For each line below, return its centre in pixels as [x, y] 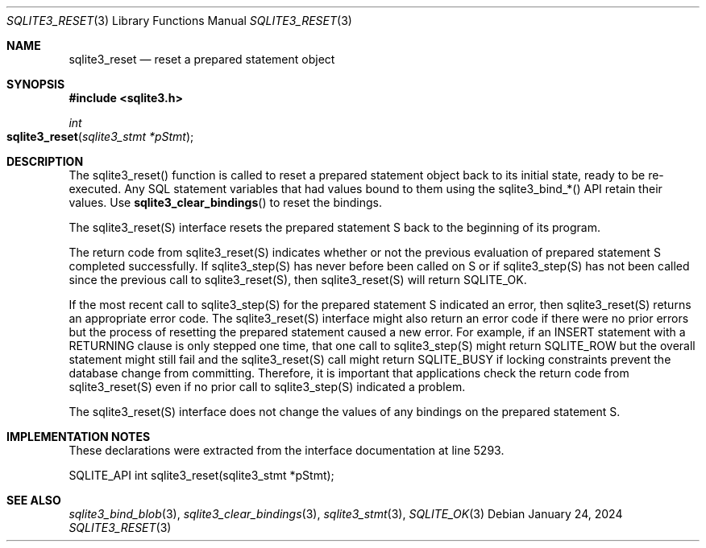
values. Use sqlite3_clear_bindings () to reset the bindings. [225, 202]
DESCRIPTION [45, 161]
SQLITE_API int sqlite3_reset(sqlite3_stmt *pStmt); [201, 475]
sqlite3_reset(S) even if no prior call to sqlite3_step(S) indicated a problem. [267, 387]
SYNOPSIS [36, 84]
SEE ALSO [34, 500]
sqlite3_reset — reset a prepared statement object [202, 59]
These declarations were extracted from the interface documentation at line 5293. [287, 450]
